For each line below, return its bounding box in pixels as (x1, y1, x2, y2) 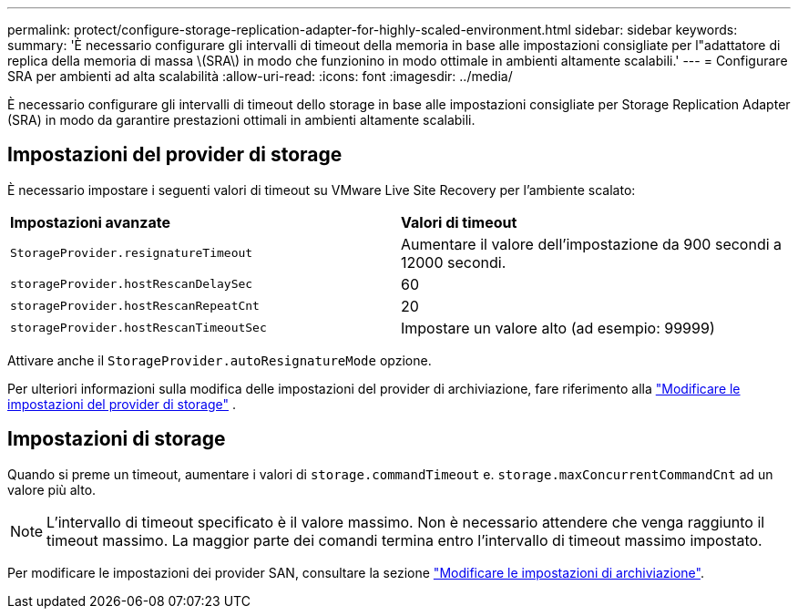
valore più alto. (7, 481, 97, 498)
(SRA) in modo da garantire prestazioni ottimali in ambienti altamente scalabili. (7, 112, 476, 128)
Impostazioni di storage (7, 427, 226, 451)
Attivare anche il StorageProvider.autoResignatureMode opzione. (7, 352, 432, 368)
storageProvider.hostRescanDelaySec (10, 277, 253, 292)
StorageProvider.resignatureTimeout (10, 246, 253, 261)
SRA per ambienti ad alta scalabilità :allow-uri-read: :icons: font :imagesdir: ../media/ (7, 68, 513, 84)
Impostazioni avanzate (10, 212, 170, 231)
